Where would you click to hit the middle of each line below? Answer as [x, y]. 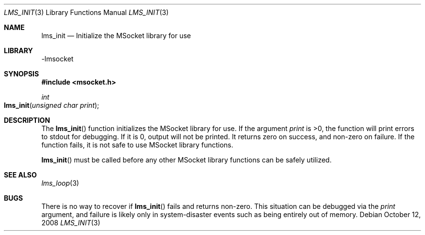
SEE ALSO [20, 175]
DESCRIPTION [27, 120]
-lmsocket [57, 59]
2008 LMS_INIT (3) [71, 223]
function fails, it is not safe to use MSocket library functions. [137, 145]
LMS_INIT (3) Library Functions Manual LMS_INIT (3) [86, 12]
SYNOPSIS [22, 74]
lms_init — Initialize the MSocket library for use [116, 36]
